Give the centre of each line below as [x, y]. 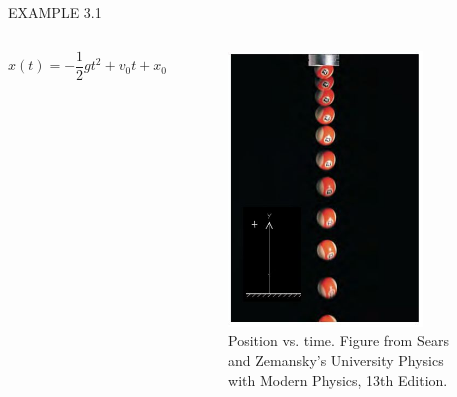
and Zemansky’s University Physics [336, 359]
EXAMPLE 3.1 [55, 12]
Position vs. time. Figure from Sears [338, 340]
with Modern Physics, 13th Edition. [338, 379]
